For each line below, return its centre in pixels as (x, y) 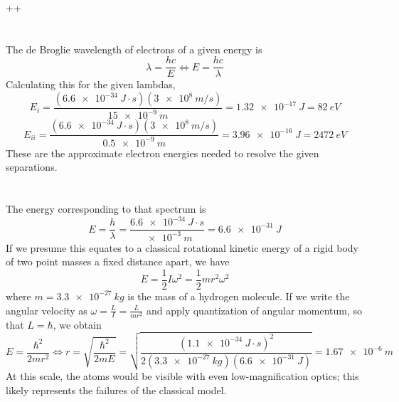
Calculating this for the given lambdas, (91, 84)
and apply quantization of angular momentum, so (254, 310)
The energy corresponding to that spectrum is (106, 209)
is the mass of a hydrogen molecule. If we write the (239, 296)
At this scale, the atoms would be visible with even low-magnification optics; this (182, 376)
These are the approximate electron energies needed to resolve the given (163, 153)
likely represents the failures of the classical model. (116, 390)
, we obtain (77, 324)
